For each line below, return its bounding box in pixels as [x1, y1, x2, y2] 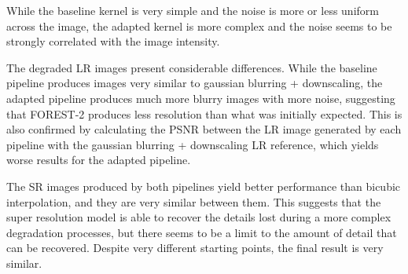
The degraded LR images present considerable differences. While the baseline [6, 59, 377, 75]
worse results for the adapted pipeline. [6, 152, 191, 168]
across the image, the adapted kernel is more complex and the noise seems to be [6, 17, 392, 34]
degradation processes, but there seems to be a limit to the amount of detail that [6, 224, 397, 240]
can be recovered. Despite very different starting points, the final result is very [6, 239, 384, 256]
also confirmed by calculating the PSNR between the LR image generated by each [6, 121, 402, 137]
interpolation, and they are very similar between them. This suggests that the [6, 193, 381, 210]
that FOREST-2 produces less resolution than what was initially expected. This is [6, 105, 402, 122]
